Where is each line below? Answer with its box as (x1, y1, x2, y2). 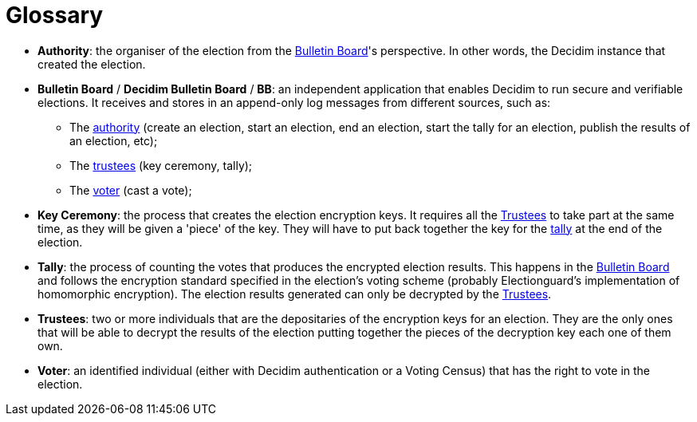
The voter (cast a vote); (69, 183, 192, 197)
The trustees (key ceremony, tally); (69, 158, 253, 172)
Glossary (6, 2, 104, 29)
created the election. (37, 57, 146, 71)
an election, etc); (69, 133, 158, 148)
